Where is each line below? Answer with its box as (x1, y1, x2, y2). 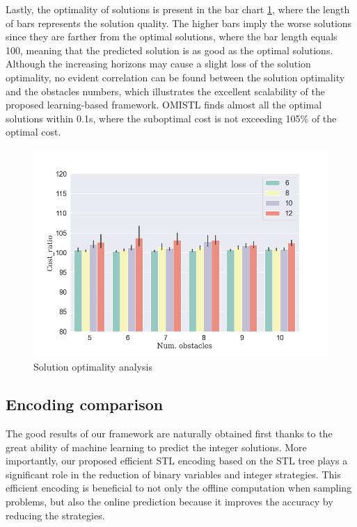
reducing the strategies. (6, 508, 105, 522)
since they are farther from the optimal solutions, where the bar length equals (6, 29, 338, 44)
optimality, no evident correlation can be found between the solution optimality (6, 70, 345, 84)
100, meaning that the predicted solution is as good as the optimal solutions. (6, 42, 333, 57)
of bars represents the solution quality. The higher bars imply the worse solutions (6, 15, 352, 30)
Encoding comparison (6, 394, 164, 415)
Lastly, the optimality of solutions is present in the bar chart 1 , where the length (6, 2, 350, 16)
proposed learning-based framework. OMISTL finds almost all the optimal (6, 97, 322, 112)
